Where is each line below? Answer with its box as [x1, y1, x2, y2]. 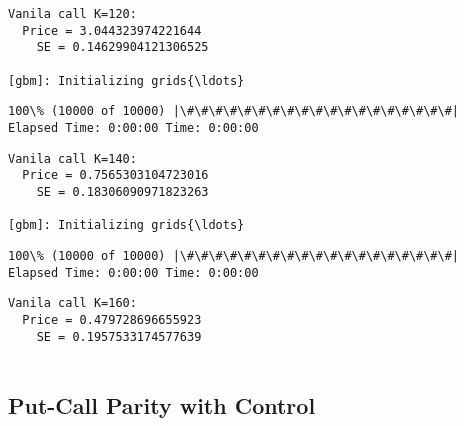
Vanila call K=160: [8, 296, 137, 311]
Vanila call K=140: [8, 151, 137, 166]
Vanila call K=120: [8, 7, 137, 21]
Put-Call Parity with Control [8, 390, 316, 421]
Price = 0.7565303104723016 [22, 168, 209, 183]
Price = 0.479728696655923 [22, 312, 202, 327]
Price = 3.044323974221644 [22, 23, 202, 38]
